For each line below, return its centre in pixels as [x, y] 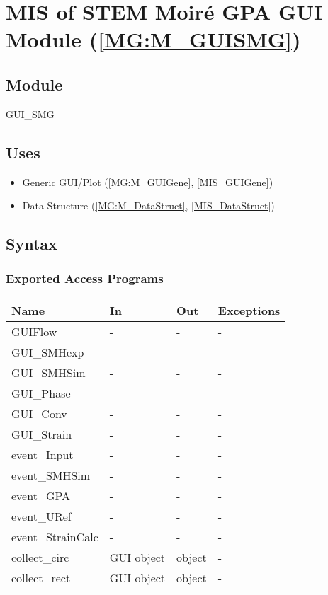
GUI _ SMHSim [49, 372]
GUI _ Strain [42, 434]
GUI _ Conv [39, 413]
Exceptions [249, 310]
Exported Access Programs [85, 278]
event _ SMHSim [51, 475]
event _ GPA [41, 495]
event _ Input [43, 454]
